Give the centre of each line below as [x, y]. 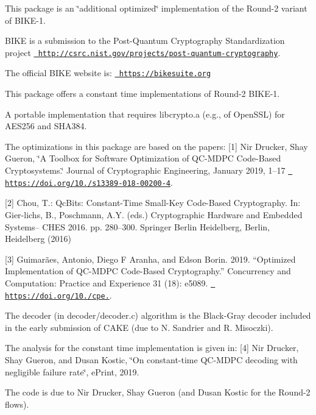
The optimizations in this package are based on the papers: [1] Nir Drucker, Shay [156, 146]
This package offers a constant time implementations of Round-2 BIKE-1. [142, 94]
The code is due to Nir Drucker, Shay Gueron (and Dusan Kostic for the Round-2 [158, 392]
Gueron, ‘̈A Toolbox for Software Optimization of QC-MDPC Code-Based [143, 158]
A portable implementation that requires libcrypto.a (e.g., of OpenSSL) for [145, 114]
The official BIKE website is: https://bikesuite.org [108, 73]
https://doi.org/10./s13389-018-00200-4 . [89, 182]
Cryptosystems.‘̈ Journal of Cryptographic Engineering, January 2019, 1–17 [145, 170]
